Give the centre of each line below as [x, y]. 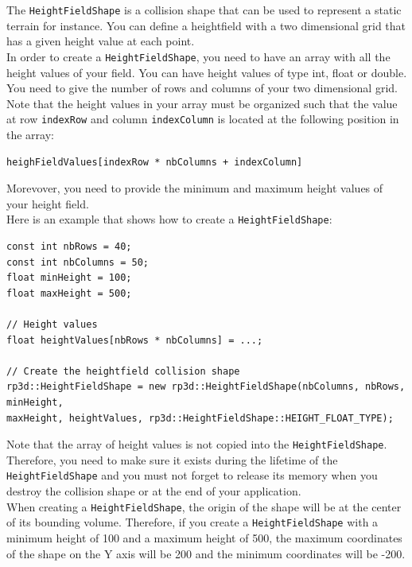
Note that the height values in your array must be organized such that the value [202, 103]
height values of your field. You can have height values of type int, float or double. [207, 72]
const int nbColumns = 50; [78, 262]
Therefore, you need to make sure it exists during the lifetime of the [172, 459]
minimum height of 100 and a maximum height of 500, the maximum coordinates [204, 537]
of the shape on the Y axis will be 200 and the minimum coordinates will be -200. [206, 553]
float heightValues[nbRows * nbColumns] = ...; [135, 340]
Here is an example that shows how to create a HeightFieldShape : [169, 219]
